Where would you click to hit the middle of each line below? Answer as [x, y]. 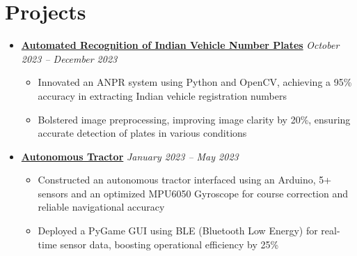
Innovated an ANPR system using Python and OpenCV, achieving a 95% [195, 82]
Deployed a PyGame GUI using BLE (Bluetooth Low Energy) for [178, 231]
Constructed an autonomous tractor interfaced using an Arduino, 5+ [185, 180]
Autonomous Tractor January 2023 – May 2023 [130, 156]
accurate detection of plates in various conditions [142, 133]
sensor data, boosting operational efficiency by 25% [169, 244]
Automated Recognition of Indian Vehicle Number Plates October [180, 45]
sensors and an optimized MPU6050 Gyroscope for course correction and [193, 193]
